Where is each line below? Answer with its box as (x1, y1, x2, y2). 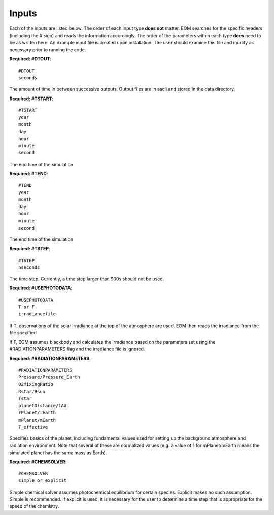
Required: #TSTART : (9, 95, 53, 102)
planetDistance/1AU (18, 403, 67, 408)
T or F (18, 304, 35, 310)
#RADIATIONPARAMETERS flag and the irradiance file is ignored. (9, 346, 145, 352)
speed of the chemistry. (9, 503, 59, 509)
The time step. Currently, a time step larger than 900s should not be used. (9, 276, 164, 282)
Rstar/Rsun (18, 389, 46, 394)
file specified (9, 330, 37, 336)
